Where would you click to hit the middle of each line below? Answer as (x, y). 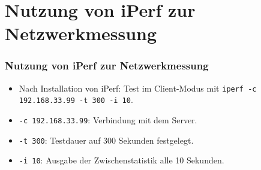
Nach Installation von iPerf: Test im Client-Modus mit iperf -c (138, 88)
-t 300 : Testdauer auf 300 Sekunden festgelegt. (106, 140)
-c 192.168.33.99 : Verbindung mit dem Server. (108, 120)
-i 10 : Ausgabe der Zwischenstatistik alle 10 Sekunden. (121, 160)
